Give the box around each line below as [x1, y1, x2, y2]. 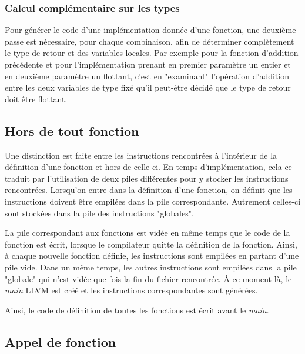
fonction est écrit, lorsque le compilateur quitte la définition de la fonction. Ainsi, [5, 238, 297, 250]
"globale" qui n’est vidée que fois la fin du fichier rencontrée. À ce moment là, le [5, 272, 292, 285]
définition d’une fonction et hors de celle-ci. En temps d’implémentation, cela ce [5, 161, 292, 173]
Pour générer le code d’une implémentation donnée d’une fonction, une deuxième [5, 24, 296, 36]
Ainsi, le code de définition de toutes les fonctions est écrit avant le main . [5, 303, 269, 316]
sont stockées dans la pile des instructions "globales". [5, 206, 194, 219]
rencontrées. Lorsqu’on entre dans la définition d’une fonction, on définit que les [5, 183, 293, 196]
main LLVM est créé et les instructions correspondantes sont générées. [5, 284, 258, 296]
